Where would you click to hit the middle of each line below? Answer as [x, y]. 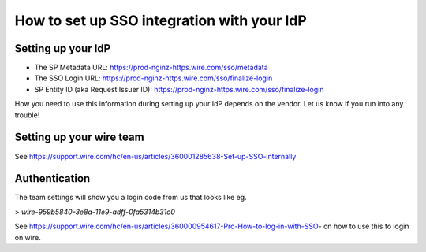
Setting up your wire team [80, 137]
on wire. [28, 237]
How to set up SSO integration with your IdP [161, 20]
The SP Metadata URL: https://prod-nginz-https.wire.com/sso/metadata [151, 68]
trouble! [27, 115]
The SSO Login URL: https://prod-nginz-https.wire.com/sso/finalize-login [153, 78]
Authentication [52, 178]
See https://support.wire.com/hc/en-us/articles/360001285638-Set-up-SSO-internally [155, 156]
